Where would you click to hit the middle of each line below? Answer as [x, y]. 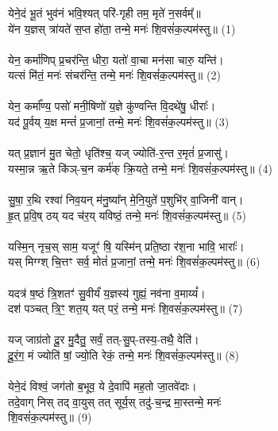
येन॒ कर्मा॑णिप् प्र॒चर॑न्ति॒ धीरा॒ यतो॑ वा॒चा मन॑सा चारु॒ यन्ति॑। [116, 59]
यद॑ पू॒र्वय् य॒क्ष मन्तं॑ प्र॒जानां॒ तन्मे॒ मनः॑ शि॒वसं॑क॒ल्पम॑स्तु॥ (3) [119, 122]
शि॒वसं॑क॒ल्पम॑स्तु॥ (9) [50, 417]
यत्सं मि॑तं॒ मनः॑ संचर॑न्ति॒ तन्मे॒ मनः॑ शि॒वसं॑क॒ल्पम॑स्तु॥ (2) [114, 75]
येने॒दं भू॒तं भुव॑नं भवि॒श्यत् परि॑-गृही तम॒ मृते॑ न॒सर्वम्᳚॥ [104, 12]
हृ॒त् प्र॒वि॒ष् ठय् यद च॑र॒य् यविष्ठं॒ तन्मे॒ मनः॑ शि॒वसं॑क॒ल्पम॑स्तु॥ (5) [127, 215]
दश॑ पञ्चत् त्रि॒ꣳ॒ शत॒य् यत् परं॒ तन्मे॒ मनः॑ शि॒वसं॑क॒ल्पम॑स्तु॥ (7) [125, 308]
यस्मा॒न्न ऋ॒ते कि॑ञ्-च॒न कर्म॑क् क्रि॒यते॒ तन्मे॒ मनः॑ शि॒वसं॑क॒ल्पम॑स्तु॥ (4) [140, 168]
